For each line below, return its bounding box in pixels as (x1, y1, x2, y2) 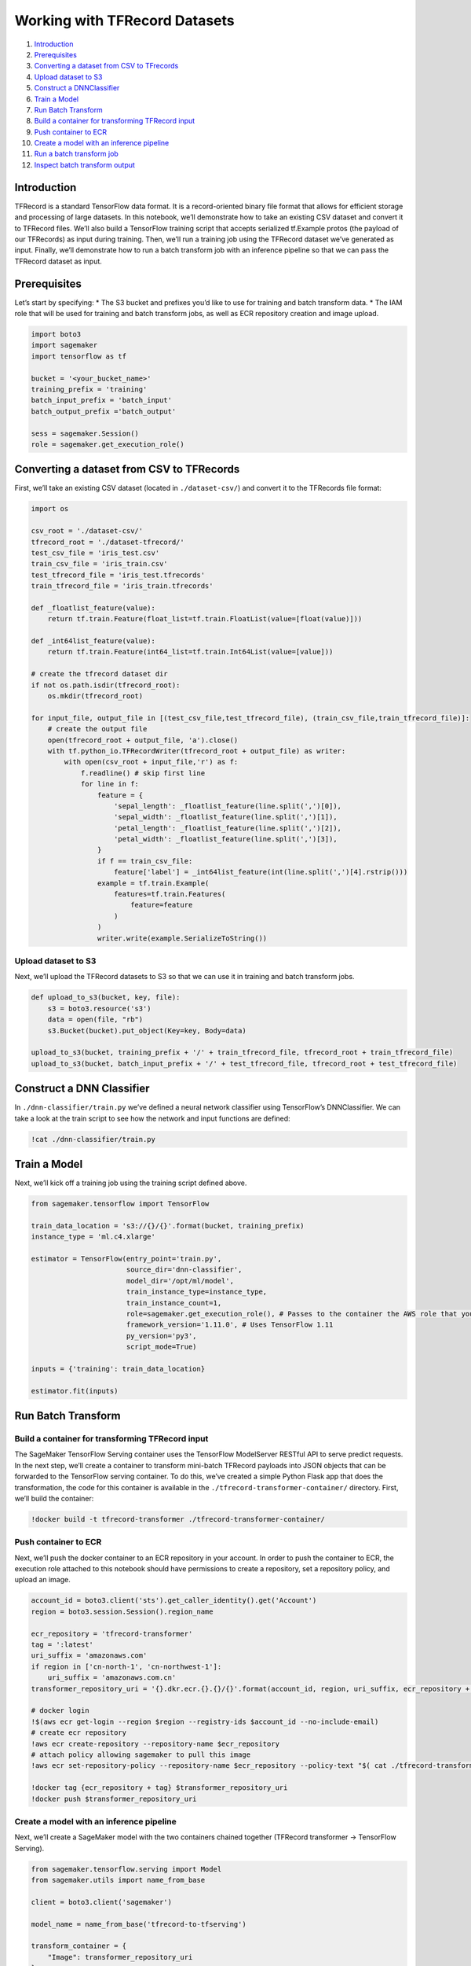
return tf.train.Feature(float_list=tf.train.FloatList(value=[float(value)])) (47, 614, 363, 624)
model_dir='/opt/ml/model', (126, 1276, 235, 1285)
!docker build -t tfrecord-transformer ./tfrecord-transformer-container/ (31, 1515, 326, 1523)
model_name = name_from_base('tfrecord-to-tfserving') (31, 1920, 246, 1928)
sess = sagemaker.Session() (31, 429, 139, 438)
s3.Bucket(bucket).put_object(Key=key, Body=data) (47, 1026, 246, 1035)
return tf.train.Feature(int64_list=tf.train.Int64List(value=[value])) (47, 647, 334, 657)
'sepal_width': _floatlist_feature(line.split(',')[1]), (114, 812, 338, 822)
